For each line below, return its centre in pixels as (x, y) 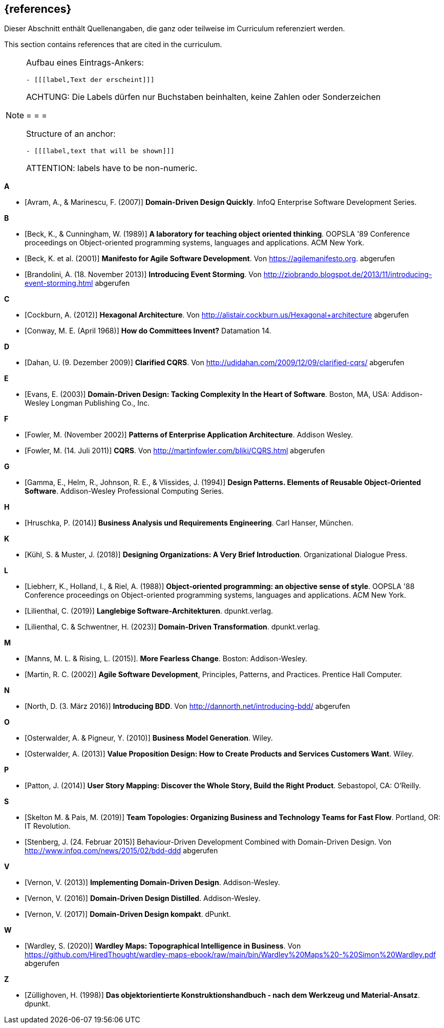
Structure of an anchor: (71, 134)
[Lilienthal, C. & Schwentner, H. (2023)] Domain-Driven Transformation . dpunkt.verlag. (172, 627)
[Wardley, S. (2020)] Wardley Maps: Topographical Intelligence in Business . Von (163, 946)
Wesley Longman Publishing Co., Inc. (87, 403)
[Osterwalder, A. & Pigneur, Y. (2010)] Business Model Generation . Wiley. (149, 738)
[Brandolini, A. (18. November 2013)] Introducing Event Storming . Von (143, 275)
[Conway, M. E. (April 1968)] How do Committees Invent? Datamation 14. (148, 331)
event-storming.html (59, 283)
